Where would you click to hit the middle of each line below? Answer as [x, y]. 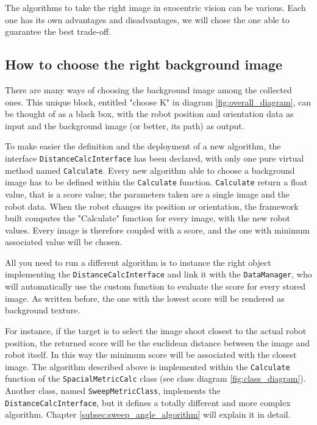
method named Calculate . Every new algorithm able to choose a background [150, 170]
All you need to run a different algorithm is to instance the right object [138, 262]
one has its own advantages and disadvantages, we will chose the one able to [147, 19]
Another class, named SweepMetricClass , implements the [113, 391]
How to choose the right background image [144, 64]
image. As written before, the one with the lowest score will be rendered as [145, 298]
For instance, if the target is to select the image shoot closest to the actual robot [156, 330]
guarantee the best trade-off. [58, 31]
